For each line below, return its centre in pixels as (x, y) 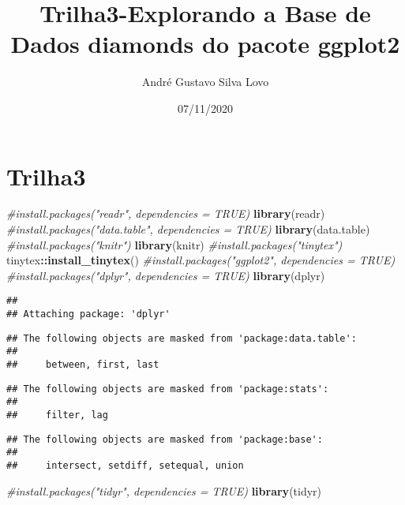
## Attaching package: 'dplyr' (88, 314)
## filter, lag (57, 415)
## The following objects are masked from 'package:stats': (168, 389)
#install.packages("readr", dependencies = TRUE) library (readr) (166, 213)
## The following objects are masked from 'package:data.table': (182, 338)
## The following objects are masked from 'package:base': (165, 439)
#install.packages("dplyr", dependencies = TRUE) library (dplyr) (166, 275)
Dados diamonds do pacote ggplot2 (205, 44)
